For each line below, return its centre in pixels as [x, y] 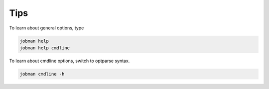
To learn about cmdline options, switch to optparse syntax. [69, 61]
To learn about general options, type [47, 28]
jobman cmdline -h [42, 74]
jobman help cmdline [45, 48]
